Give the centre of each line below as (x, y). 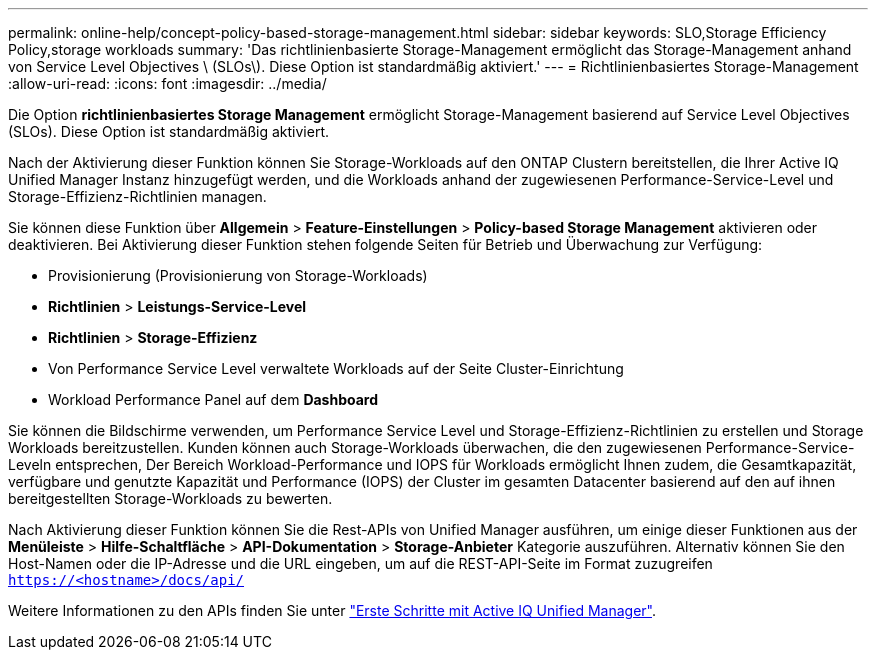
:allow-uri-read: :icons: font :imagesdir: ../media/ (167, 83)
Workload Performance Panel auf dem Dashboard (213, 399)
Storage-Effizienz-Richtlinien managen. (137, 196)
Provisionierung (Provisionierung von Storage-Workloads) (238, 275)
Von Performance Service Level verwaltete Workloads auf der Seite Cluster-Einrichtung (336, 368)
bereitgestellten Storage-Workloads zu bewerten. (170, 498)
